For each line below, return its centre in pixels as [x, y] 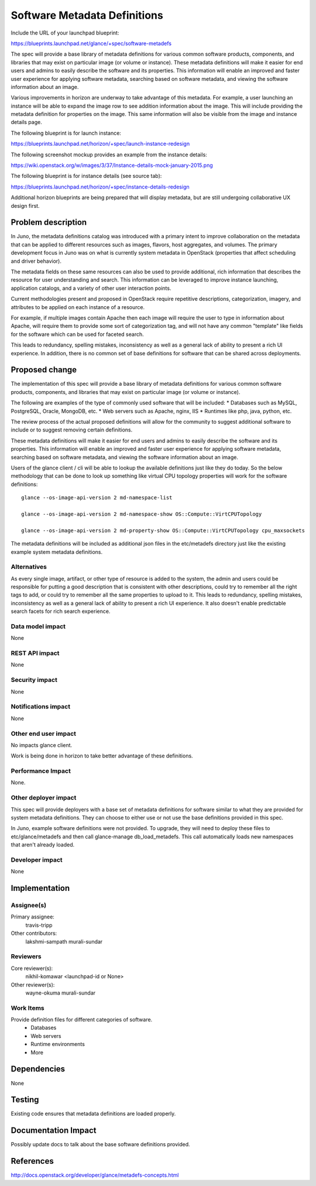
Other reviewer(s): [33, 985]
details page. [26, 122]
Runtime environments [58, 1044]
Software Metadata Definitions [87, 15]
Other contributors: [34, 933]
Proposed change [44, 370]
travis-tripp [39, 925]
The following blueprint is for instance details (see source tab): [86, 176]
